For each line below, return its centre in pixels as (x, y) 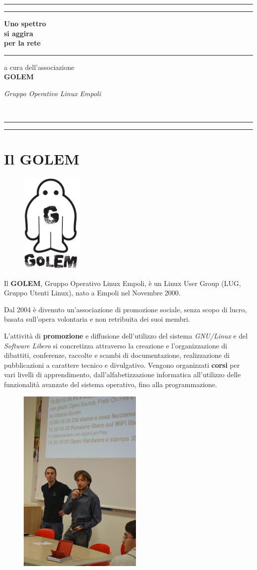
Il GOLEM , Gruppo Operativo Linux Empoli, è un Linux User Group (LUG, (123, 283)
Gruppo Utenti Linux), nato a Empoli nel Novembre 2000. (92, 293)
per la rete (22, 43)
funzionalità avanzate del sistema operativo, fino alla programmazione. (111, 384)
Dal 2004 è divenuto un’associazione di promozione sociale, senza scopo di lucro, (126, 309)
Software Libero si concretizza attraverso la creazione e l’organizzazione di (116, 345)
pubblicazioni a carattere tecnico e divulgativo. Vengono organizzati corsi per (122, 365)
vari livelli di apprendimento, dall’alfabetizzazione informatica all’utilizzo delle (122, 374)
